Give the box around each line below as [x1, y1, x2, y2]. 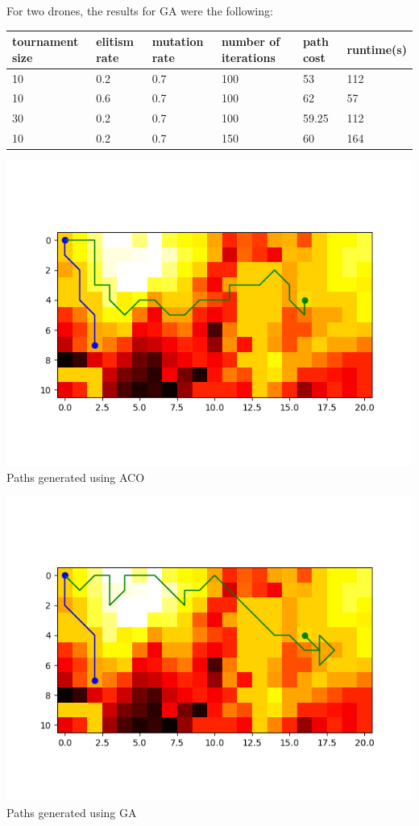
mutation [151, 33, 204, 50]
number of [222, 33, 280, 50]
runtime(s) [346, 40, 407, 57]
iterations [222, 48, 276, 65]
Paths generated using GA [6, 803, 137, 820]
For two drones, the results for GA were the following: [6, 2, 273, 19]
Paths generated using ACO [6, 468, 145, 485]
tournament [12, 33, 79, 50]
